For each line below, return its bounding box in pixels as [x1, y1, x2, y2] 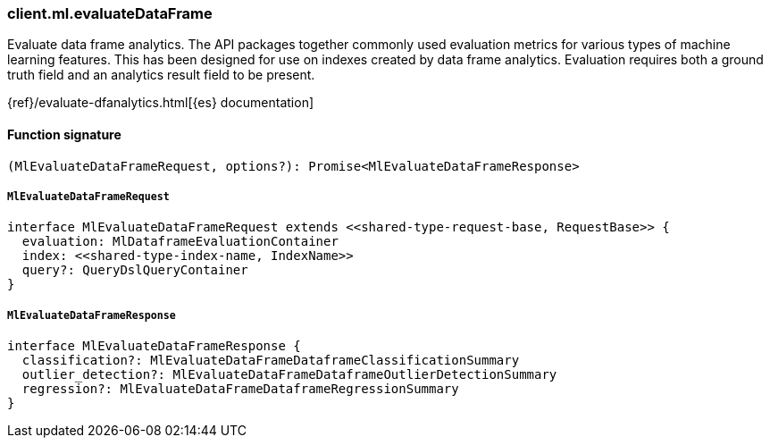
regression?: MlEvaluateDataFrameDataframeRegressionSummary [21, 382, 459, 397]
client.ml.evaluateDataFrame [7, 4, 213, 22]
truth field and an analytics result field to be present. [7, 67, 315, 83]
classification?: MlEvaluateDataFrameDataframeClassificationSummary [21, 353, 520, 368]
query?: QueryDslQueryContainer [21, 263, 248, 278]
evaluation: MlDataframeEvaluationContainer [21, 234, 339, 249]
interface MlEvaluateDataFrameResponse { [7, 339, 301, 354]
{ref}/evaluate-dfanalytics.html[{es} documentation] [7, 95, 314, 111]
